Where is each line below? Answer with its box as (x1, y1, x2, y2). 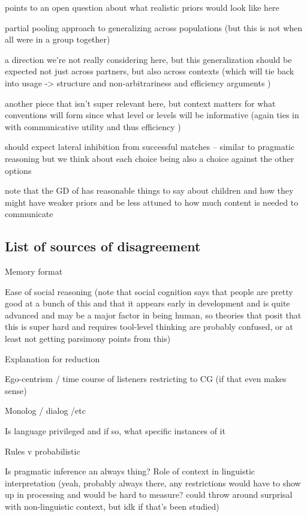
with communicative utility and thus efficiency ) (5, 120, 181, 133)
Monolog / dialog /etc (5, 404, 86, 417)
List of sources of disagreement (5, 237, 201, 256)
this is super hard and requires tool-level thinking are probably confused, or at (5, 320, 293, 333)
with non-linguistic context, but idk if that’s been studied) (5, 500, 219, 513)
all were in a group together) (5, 33, 110, 46)
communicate (5, 208, 53, 220)
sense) (5, 384, 27, 396)
